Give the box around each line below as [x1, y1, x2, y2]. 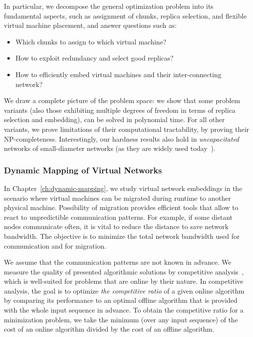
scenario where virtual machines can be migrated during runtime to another [4, 192, 231, 203]
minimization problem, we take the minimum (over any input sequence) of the [4, 314, 238, 324]
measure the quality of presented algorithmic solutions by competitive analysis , [4, 266, 244, 276]
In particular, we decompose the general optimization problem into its [4, 1, 213, 11]
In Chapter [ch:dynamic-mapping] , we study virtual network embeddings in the [4, 183, 242, 193]
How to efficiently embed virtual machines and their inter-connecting [15, 69, 222, 79]
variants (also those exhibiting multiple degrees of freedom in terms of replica [4, 105, 235, 115]
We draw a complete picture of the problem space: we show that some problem [4, 95, 240, 105]
